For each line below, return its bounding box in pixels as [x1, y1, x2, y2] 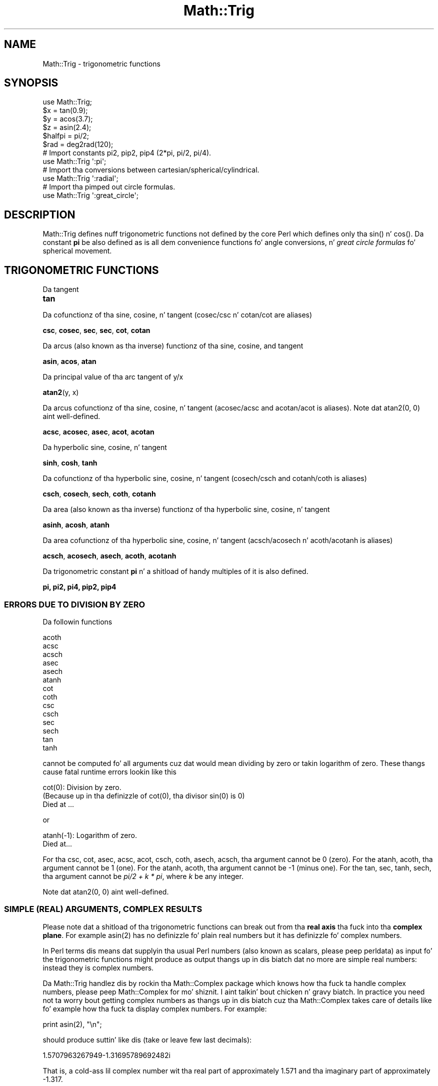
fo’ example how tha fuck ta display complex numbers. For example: [42, 1004, 267, 1013]
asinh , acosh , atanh [42, 520, 109, 529]
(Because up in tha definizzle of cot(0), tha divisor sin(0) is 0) [42, 791, 245, 800]
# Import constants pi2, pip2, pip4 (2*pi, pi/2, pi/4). [42, 148, 211, 157]
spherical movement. [42, 246, 112, 255]
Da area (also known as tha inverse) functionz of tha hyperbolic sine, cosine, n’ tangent [42, 505, 330, 514]
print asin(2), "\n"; [42, 1019, 102, 1028]
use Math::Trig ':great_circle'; [42, 191, 138, 200]
